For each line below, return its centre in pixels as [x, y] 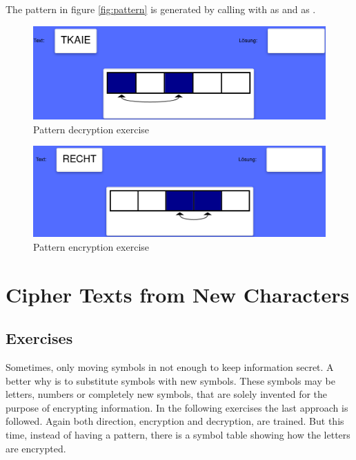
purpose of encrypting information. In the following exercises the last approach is [177, 407]
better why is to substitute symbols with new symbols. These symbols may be [170, 380]
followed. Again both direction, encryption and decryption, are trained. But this [175, 421]
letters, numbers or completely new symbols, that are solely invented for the [167, 394]
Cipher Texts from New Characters [178, 294]
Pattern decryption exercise [91, 129]
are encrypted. [36, 448]
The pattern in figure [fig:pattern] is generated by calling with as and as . [161, 9]
